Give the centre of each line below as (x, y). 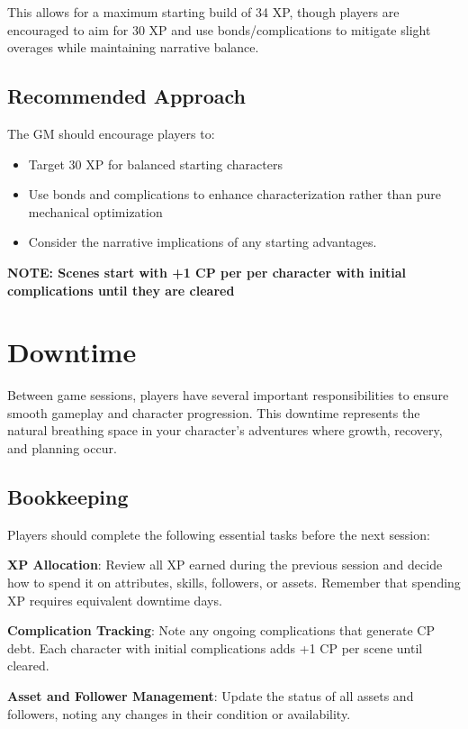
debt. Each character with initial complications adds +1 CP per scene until (215, 647)
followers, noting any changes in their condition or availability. (179, 713)
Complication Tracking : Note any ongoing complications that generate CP (221, 630)
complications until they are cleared (121, 290)
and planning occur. (62, 448)
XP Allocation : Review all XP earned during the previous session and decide (225, 565)
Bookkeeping (68, 497)
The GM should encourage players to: (111, 133)
